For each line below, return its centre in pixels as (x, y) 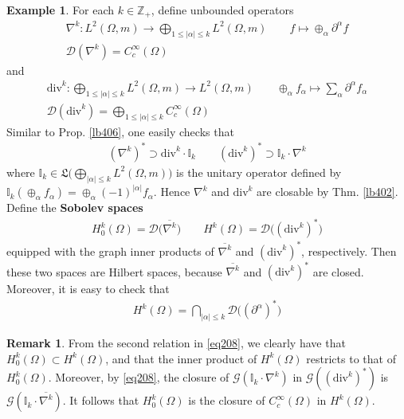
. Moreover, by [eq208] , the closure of (139, 377)
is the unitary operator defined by (259, 172)
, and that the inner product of (181, 358)
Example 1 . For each (61, 10)
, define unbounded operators (222, 10)
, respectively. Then (349, 251)
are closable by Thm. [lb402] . (328, 192)
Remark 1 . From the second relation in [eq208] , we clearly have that (176, 343)
